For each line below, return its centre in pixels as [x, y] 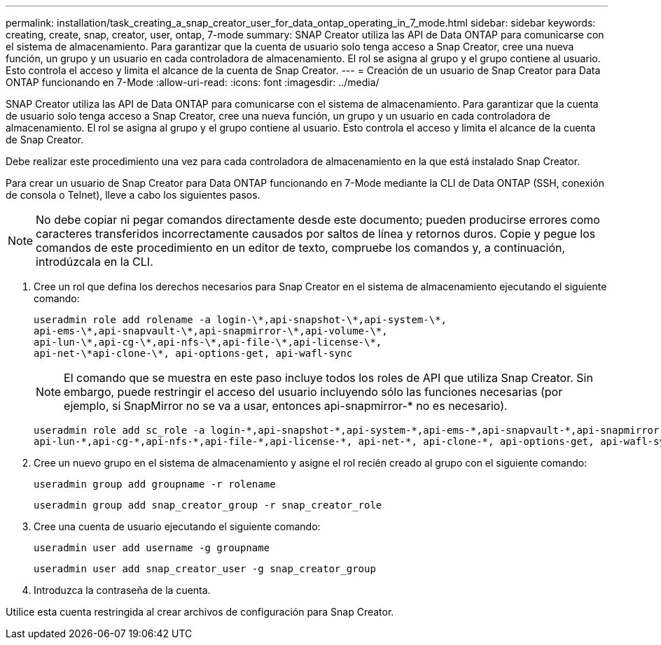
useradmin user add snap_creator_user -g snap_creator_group [205, 569]
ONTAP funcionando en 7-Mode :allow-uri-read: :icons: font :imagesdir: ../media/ [193, 82]
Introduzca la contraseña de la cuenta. [122, 590]
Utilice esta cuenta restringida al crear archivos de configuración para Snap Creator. [200, 612]
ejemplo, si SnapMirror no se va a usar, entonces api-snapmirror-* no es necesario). [286, 406]
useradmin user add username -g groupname [152, 548]
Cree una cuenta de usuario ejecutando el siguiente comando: [177, 526]
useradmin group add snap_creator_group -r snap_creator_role [208, 505]
